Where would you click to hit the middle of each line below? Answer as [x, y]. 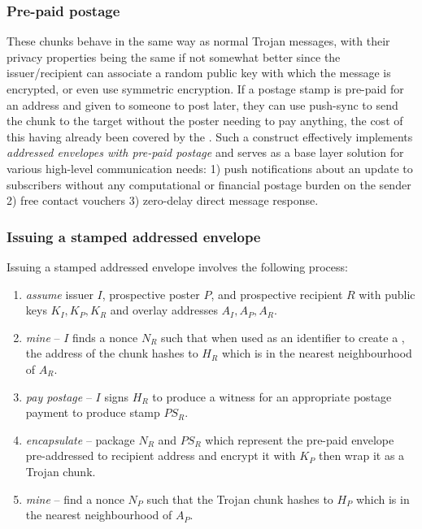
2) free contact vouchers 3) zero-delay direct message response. [163, 200]
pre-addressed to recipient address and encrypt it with [161, 455]
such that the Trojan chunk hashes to [240, 499]
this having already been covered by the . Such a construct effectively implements [210, 136]
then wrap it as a [361, 455]
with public [387, 294]
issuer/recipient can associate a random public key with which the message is [199, 73]
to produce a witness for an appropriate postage [272, 396]
